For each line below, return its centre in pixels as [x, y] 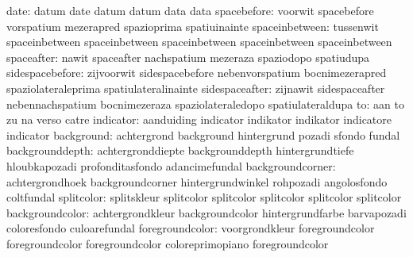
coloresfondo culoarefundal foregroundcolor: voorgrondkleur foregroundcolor [191, 228]
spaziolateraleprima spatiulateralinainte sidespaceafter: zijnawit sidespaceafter [196, 88]
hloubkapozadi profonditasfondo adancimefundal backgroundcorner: [171, 165]
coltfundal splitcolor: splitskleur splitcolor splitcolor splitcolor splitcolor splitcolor [204, 197]
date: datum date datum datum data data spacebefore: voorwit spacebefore [190, 10]
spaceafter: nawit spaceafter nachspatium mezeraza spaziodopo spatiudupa [188, 57]
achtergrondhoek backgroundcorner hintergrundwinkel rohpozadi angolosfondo [197, 181]
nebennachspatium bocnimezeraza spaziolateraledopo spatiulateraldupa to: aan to [205, 104]
